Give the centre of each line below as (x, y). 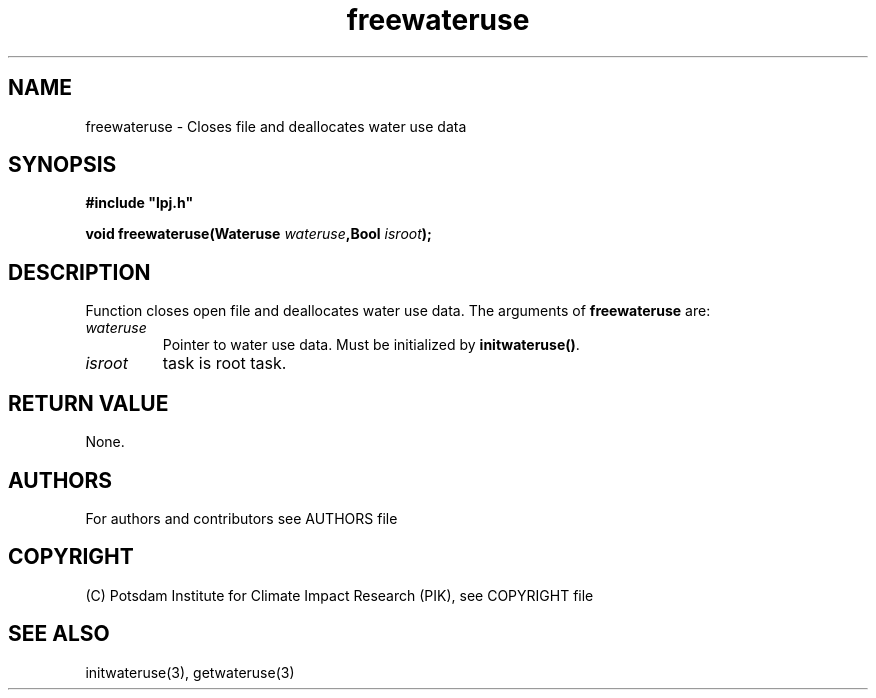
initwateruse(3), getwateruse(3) (190, 672)
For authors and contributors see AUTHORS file (241, 518)
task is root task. (224, 363)
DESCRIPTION (79, 272)
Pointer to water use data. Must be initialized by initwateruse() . (371, 345)
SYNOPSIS (62, 165)
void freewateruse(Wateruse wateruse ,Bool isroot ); (258, 234)
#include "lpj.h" (139, 203)
